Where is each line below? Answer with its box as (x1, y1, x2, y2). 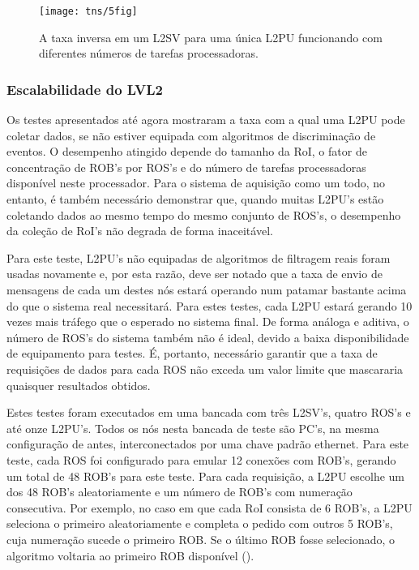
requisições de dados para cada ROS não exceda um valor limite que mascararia (6, 360, 404, 377)
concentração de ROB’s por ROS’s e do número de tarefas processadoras (6, 158, 366, 175)
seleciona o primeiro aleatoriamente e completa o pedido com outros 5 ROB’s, (6, 515, 393, 532)
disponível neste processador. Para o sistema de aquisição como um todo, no (6, 174, 386, 191)
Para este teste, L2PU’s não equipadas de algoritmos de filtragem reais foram (6, 249, 391, 266)
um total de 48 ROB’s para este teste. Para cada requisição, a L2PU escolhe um (6, 467, 405, 484)
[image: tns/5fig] (39, 6, 138, 17)
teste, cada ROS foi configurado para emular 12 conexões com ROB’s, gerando (6, 451, 396, 468)
